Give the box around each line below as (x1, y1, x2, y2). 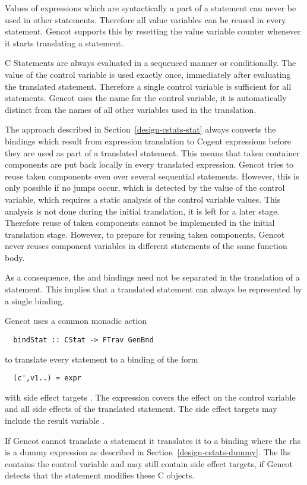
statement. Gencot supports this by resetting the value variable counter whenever (5, 25, 301, 37)
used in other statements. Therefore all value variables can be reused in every (5, 13, 286, 26)
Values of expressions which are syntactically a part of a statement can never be (5, 2, 296, 14)
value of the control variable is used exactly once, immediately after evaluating (5, 68, 291, 80)
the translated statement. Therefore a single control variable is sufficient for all (5, 80, 292, 92)
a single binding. (5, 294, 65, 307)
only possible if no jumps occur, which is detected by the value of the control (5, 181, 285, 194)
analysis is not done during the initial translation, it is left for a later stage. (5, 204, 280, 217)
